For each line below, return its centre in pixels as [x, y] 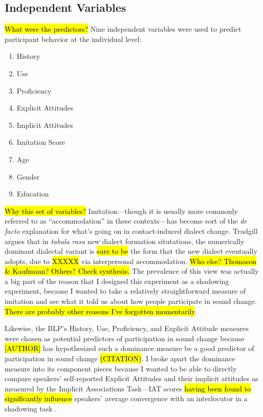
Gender [28, 176]
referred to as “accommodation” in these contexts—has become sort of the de [126, 221]
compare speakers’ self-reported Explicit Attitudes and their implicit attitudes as [131, 378]
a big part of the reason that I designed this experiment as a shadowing [117, 281]
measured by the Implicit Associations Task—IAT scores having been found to [128, 388]
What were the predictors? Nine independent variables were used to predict [123, 29]
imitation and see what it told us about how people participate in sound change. [131, 301]
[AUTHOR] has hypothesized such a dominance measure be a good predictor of [129, 348]
